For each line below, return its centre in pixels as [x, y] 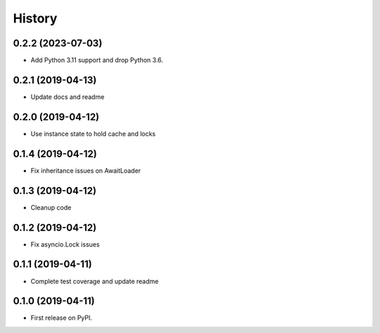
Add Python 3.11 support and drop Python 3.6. [97, 60]
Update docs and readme [68, 97]
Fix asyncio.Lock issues [65, 244]
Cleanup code [51, 207]
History [35, 18]
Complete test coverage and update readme [95, 281]
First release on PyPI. [62, 318]
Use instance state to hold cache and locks [93, 133]
